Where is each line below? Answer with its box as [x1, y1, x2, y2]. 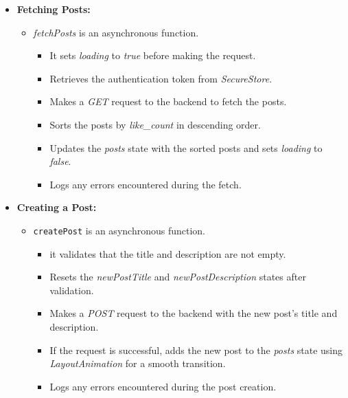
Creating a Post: [16, 200, 97, 214]
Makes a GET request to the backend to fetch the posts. [49, 94, 287, 109]
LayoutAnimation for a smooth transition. [49, 356, 226, 371]
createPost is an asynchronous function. [33, 223, 205, 237]
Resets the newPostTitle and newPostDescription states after [49, 269, 306, 284]
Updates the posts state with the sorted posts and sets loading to [49, 140, 323, 155]
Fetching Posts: [16, 2, 91, 16]
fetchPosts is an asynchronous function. [33, 25, 199, 39]
